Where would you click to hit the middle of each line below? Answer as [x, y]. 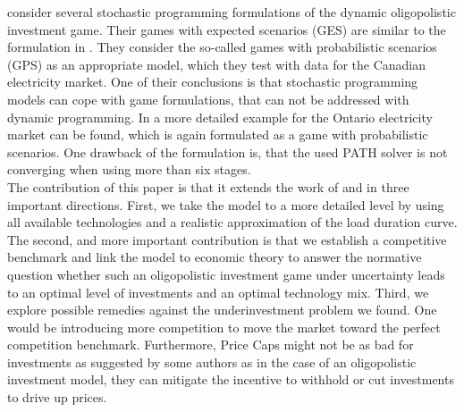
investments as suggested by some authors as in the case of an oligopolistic [212, 362]
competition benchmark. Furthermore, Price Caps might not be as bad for [211, 345]
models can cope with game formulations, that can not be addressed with [208, 99]
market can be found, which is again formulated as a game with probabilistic [218, 135]
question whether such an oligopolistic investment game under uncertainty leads [226, 274]
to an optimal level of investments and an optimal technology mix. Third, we [218, 292]
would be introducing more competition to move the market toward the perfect [224, 327]
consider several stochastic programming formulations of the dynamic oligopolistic [232, 12]
